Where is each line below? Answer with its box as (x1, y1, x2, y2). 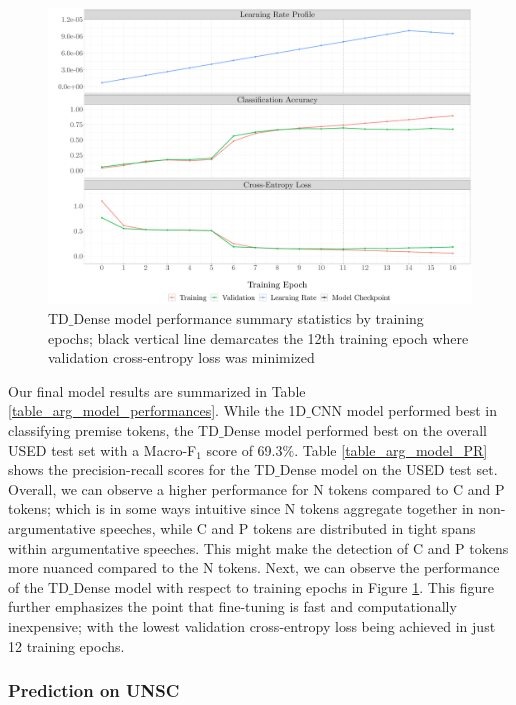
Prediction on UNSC (8, 678, 180, 703)
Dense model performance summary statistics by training (73, 308, 424, 329)
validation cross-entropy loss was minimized (48, 347, 315, 368)
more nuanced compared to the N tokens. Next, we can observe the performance (8, 557, 500, 578)
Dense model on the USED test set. (279, 459, 498, 480)
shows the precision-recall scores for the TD (8, 459, 276, 480)
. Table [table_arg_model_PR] (294, 439, 488, 460)
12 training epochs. (8, 635, 125, 656)
